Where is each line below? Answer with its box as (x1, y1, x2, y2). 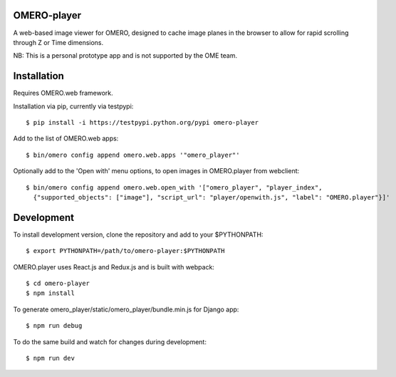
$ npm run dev (26, 353, 75, 362)
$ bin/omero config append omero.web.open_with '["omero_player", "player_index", (26, 183, 323, 192)
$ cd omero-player (26, 279, 90, 288)
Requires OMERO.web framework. (13, 89, 113, 98)
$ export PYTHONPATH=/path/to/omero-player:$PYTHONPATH (26, 247, 225, 255)
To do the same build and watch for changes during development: (13, 337, 207, 346)
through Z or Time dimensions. (13, 38, 104, 46)
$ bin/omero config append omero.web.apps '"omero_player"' (26, 150, 240, 159)
